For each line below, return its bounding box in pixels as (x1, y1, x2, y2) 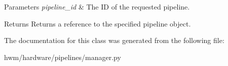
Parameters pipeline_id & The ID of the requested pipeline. (4, 1, 190, 11)
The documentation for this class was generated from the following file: (4, 35, 224, 45)
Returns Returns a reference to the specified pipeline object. (4, 18, 191, 28)
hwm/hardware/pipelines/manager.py (4, 51, 121, 62)
